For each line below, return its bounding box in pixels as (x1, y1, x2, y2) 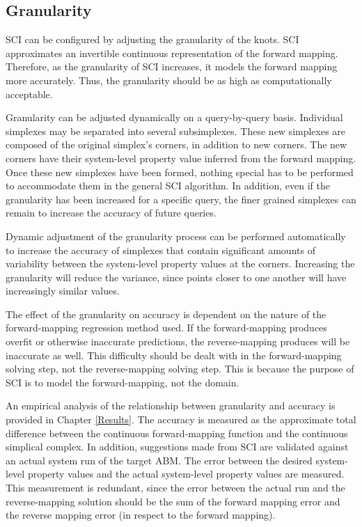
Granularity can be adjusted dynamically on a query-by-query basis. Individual (6, 110, 343, 125)
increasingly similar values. (6, 283, 120, 298)
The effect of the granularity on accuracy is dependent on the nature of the (6, 306, 326, 321)
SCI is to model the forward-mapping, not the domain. (6, 375, 239, 389)
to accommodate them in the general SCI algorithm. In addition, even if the (6, 178, 330, 193)
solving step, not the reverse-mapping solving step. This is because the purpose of (6, 361, 354, 376)
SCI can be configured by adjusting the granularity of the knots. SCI (6, 32, 299, 47)
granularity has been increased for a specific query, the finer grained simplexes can (6, 191, 356, 206)
